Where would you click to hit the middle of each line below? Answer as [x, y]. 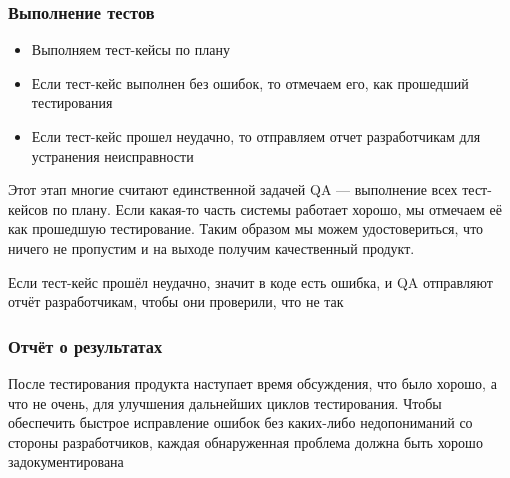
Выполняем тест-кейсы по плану [130, 49]
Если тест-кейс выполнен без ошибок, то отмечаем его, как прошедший [250, 82]
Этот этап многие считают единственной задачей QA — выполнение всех [233, 189]
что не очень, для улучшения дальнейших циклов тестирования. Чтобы [225, 402]
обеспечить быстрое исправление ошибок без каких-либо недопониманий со [240, 422]
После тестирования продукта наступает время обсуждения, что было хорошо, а [252, 382]
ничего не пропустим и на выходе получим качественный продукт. [211, 247]
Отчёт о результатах [85, 345]
